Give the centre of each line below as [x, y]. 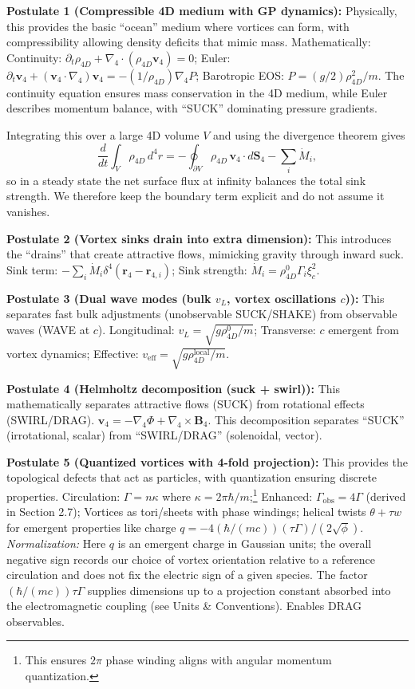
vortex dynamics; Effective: [73, 353]
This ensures [56, 660]
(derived [386, 496]
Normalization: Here [56, 543]
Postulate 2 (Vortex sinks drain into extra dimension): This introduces [199, 238]
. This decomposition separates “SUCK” [306, 419]
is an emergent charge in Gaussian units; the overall [245, 543]
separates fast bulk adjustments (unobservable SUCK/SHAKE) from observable [202, 314]
